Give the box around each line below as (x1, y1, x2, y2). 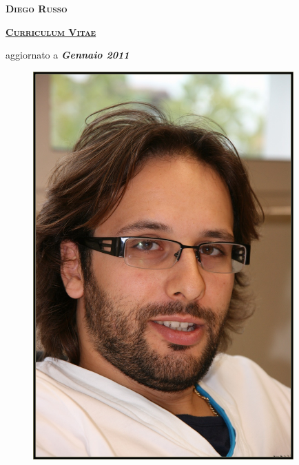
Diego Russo (6, 1, 68, 15)
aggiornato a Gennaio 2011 (6, 48, 130, 62)
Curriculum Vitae (6, 24, 96, 39)
